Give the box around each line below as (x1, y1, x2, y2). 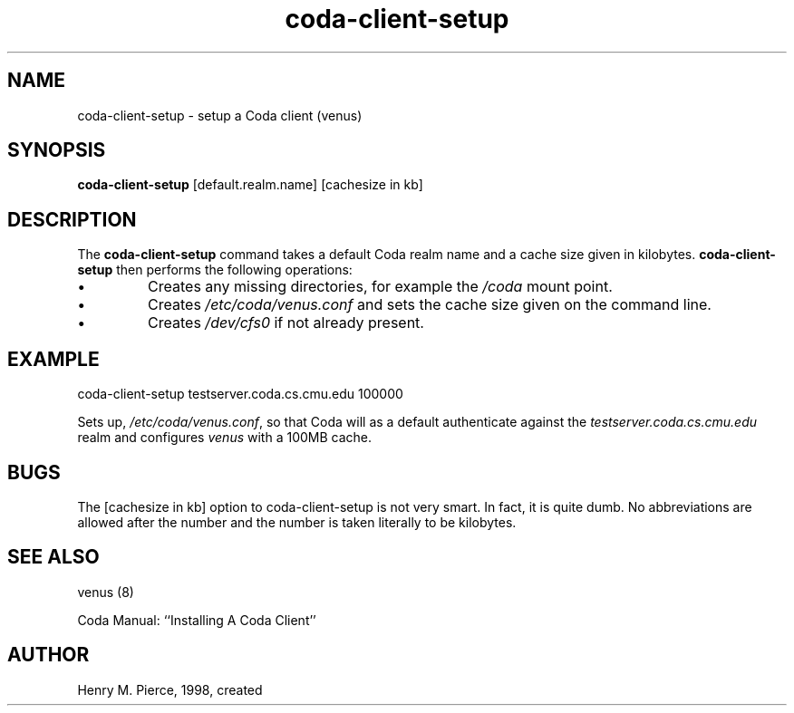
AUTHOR (7, 643, 90, 667)
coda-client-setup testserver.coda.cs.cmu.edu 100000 (77, 386, 403, 402)
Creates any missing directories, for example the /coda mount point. (148, 277, 613, 296)
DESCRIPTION (7, 207, 137, 231)
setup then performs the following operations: (77, 262, 353, 278)
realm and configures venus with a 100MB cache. (77, 429, 373, 446)
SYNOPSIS (7, 139, 106, 162)
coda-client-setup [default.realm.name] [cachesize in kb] (77, 177, 423, 193)
